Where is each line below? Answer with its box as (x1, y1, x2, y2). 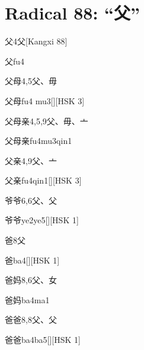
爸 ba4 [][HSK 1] (5, 253, 60, 266)
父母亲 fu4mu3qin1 (5, 134, 72, 147)
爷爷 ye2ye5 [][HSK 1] (5, 214, 79, 226)
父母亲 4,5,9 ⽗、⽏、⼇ (5, 114, 88, 127)
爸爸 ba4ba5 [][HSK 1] (5, 333, 81, 346)
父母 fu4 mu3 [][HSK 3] (5, 94, 85, 107)
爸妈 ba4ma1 (5, 293, 50, 306)
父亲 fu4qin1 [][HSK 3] (5, 174, 82, 187)
